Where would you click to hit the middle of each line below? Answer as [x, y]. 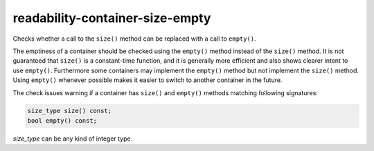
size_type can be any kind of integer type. [73, 139]
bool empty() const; [62, 120]
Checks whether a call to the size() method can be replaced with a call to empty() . [134, 39]
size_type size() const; [70, 111]
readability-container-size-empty [112, 18]
